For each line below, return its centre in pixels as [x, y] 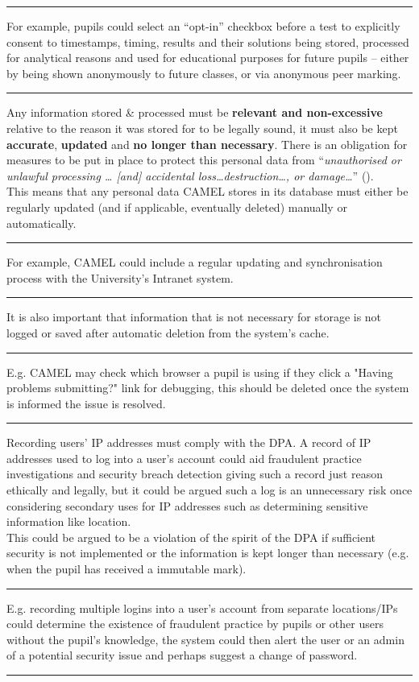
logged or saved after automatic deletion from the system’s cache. [168, 332]
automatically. [41, 223]
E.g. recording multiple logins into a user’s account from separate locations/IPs [202, 608]
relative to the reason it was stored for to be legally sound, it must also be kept [202, 128]
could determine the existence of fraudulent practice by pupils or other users [195, 624]
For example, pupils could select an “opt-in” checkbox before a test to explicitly [203, 26]
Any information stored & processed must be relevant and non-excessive [195, 112]
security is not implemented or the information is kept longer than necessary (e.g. [208, 553]
